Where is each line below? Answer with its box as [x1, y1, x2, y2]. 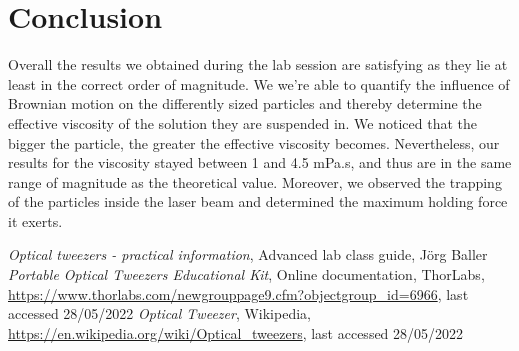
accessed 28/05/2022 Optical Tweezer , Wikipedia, [8, 303, 311, 324]
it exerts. [8, 210, 63, 231]
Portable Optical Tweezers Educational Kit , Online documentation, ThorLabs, [8, 264, 485, 285]
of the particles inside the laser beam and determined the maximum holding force [8, 191, 508, 212]
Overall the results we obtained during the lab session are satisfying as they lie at [8, 54, 508, 75]
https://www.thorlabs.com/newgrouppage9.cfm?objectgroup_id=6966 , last [8, 283, 469, 304]
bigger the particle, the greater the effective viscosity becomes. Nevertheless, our [8, 132, 500, 153]
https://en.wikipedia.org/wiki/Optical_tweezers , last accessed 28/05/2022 [8, 322, 464, 343]
